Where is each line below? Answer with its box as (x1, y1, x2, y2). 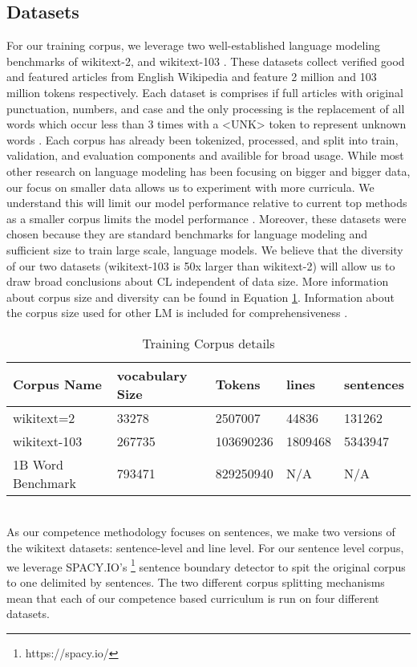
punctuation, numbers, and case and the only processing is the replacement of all (6, 100, 405, 116)
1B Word (13, 454, 63, 474)
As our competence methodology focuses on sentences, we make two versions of (6, 523, 395, 540)
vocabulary (116, 365, 188, 384)
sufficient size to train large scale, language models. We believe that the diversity (6, 241, 403, 258)
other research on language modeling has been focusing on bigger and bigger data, (6, 162, 411, 179)
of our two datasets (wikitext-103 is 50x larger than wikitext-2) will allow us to (6, 257, 395, 274)
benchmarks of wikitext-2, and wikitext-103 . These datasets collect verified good (6, 52, 405, 69)
